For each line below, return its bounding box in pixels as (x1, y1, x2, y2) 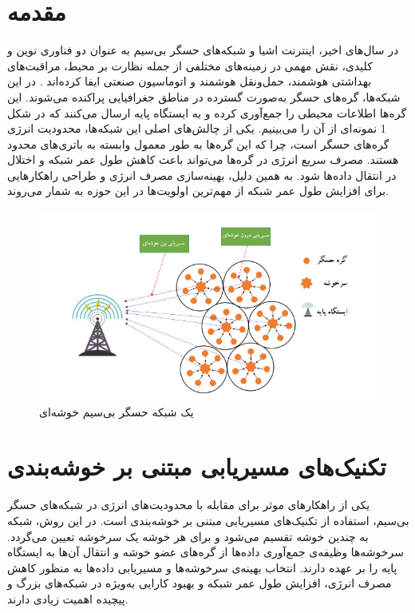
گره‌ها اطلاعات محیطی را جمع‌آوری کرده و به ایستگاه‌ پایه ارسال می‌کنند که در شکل (7, 104, 407, 121)
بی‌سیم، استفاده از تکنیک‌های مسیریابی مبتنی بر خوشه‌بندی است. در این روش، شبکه (7, 511, 409, 528)
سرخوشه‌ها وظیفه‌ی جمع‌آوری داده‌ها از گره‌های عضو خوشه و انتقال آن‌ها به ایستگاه (7, 543, 404, 560)
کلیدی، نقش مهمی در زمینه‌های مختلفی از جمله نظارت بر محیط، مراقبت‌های (7, 57, 373, 74)
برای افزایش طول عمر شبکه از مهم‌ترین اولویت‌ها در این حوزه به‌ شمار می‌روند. (7, 182, 389, 199)
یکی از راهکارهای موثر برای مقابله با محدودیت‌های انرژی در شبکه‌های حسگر (7, 496, 370, 513)
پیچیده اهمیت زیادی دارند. (7, 590, 128, 607)
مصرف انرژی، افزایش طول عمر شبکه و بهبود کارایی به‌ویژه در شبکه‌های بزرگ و (7, 575, 392, 591)
